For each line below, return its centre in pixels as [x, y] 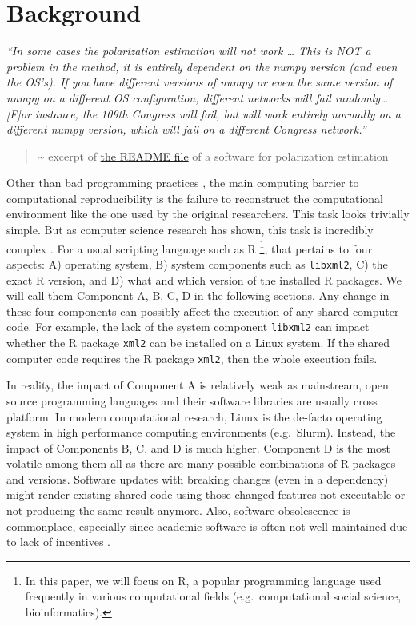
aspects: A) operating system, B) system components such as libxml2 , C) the [197, 263]
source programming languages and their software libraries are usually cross [192, 400]
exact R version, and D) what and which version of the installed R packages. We [204, 279]
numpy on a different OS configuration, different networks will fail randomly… [197, 97]
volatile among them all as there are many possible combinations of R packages [201, 463]
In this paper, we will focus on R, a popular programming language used [203, 580]
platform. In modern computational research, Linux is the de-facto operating [194, 416]
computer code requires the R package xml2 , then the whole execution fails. [192, 358]
